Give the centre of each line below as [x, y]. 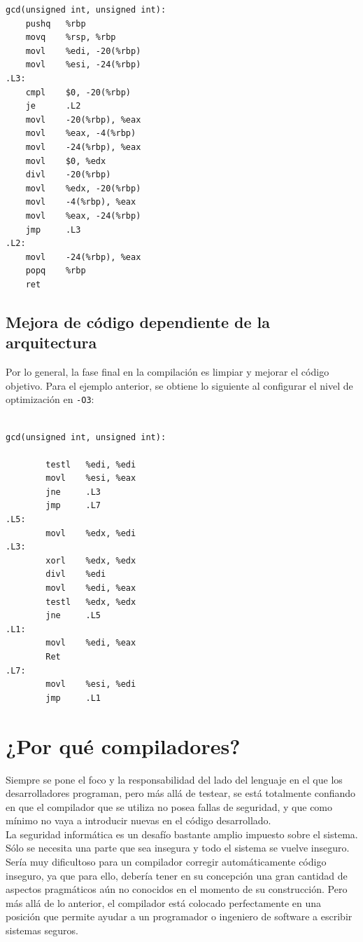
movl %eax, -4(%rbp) [81, 134]
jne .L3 [73, 492]
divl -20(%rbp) [68, 175]
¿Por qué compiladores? [123, 745]
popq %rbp [56, 271]
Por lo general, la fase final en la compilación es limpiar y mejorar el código [168, 372]
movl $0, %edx [66, 161]
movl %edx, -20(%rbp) [83, 188]
